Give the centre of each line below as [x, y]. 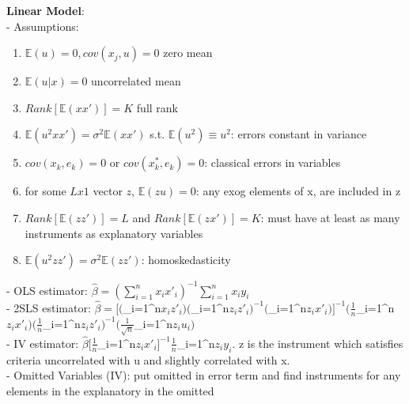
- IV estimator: [43, 343]
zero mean [188, 53]
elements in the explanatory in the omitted [110, 390]
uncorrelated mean [136, 81]
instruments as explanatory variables [114, 233]
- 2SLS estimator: [49, 307]
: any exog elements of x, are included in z [298, 191]
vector [108, 191]
